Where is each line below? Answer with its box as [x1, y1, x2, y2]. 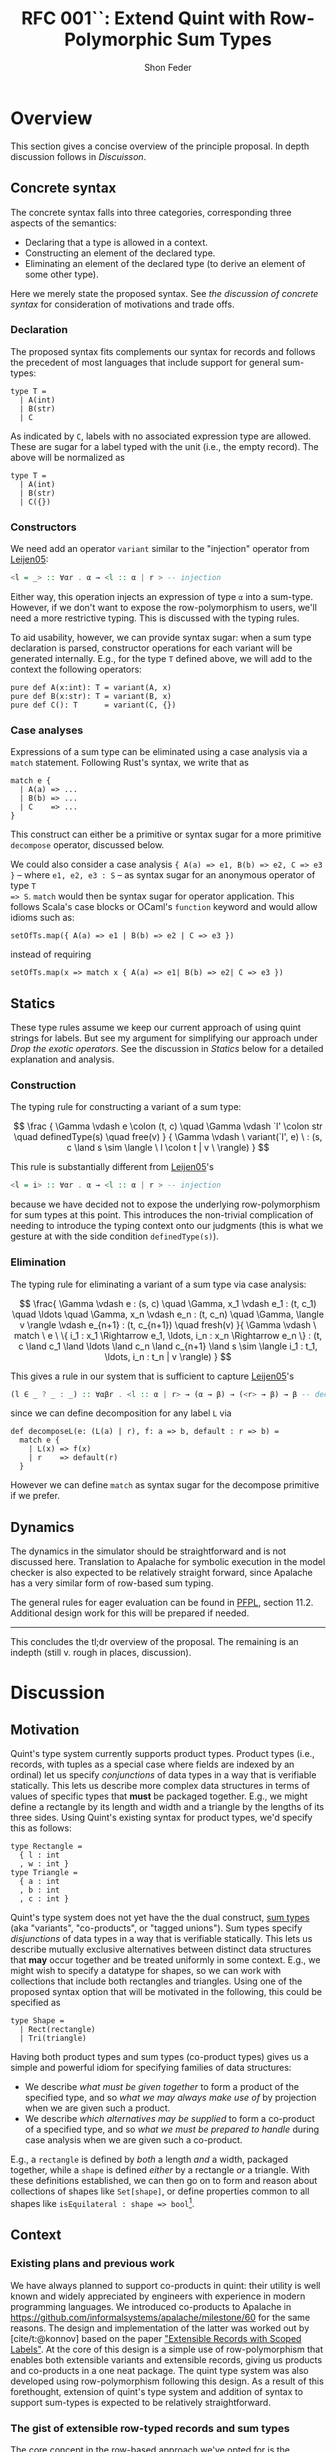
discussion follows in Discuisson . [10, 150, 147, 162]
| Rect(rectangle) [19, 2025, 97, 2035]
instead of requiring [10, 948, 92, 961]
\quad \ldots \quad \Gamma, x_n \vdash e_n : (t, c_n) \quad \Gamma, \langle [11, 1308, 325, 1320]
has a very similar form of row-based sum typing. [10, 1577, 214, 1589]
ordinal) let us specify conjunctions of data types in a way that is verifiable [10, 1769, 317, 1781]
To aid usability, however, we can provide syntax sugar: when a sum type [10, 631, 312, 643]
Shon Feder [144, 61, 192, 73]
